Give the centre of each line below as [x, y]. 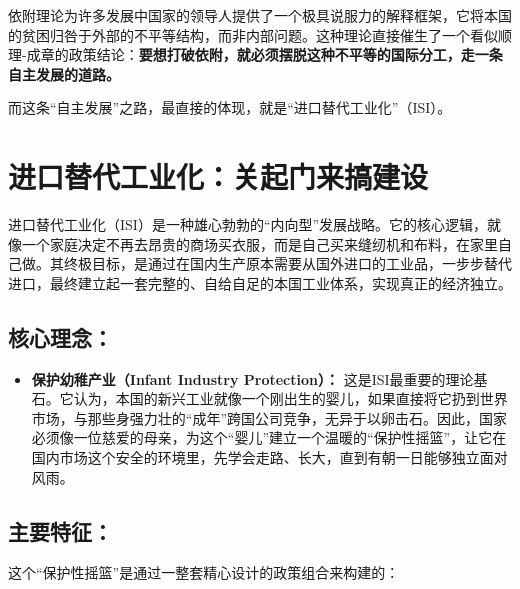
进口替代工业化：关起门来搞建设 [218, 176]
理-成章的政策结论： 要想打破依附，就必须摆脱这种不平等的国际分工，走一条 [255, 54]
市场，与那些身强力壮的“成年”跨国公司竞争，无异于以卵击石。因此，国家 [269, 417]
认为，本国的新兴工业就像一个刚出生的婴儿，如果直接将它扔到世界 [290, 398]
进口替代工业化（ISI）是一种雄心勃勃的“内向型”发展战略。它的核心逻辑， [248, 224]
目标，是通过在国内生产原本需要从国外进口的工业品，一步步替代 [301, 263]
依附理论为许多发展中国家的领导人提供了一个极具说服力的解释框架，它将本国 [260, 15]
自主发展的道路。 [64, 73]
